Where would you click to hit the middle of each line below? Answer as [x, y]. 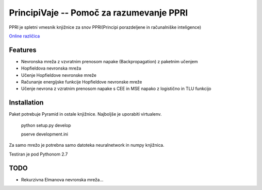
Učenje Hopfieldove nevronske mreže [59, 75]
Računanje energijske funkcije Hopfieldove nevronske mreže [82, 82]
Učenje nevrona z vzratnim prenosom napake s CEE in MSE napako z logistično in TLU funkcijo [116, 89]
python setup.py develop [46, 125]
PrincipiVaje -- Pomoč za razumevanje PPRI [98, 13]
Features [23, 50]
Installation [26, 103]
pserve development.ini [45, 134]
